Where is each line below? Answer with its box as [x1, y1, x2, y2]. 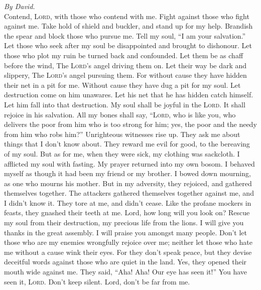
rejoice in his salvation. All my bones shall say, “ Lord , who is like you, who [4, 109, 236, 119]
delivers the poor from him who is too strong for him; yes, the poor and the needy [4, 119, 257, 129]
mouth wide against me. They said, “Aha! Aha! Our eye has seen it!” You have [4, 266, 247, 277]
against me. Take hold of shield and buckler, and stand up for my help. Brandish [4, 21, 253, 31]
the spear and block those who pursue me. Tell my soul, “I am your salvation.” [4, 30, 246, 41]
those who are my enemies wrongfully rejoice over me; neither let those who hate [4, 237, 253, 247]
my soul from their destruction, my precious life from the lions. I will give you [4, 217, 244, 228]
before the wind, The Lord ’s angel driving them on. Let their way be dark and [4, 60, 247, 70]
